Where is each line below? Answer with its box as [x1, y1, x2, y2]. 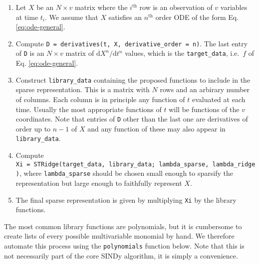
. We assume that [45, 11, 98, 22]
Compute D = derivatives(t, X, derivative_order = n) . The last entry [15, 38, 248, 48]
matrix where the [74, 2, 128, 12]
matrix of [65, 48, 94, 58]
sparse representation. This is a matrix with [15, 84, 150, 95]
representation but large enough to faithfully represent [15, 177, 182, 188]
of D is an [15, 48, 44, 58]
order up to [15, 123, 51, 133]
